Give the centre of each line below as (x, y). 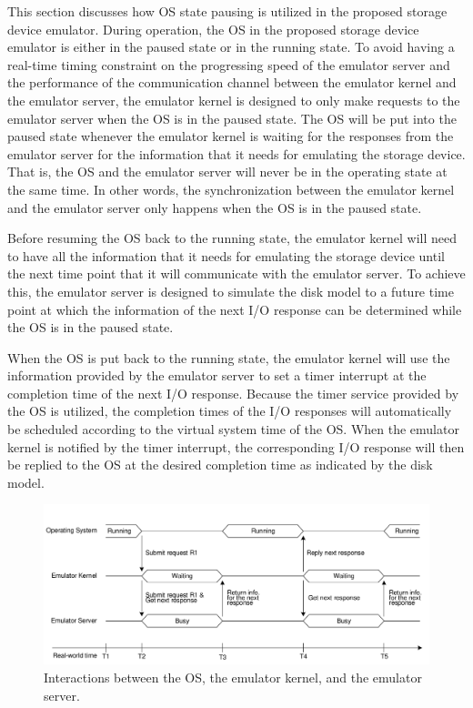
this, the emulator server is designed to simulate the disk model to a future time (231, 291)
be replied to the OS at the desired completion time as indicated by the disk (220, 465)
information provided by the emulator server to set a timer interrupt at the (217, 375)
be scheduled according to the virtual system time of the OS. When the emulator (233, 429)
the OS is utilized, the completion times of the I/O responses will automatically (230, 411)
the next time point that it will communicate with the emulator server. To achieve (236, 273)
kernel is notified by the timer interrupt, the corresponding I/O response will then (236, 446)
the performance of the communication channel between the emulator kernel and (232, 82)
